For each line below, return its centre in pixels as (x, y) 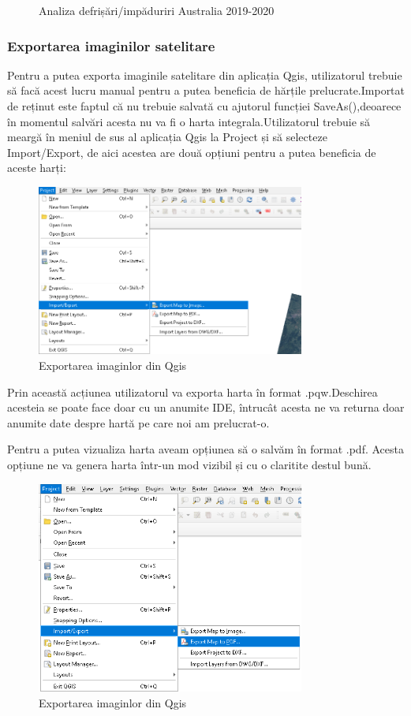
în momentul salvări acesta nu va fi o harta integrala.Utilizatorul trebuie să (189, 121)
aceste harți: (37, 168)
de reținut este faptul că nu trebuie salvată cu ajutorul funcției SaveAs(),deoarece (204, 106)
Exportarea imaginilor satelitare (111, 45)
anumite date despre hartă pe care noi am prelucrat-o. (138, 422)
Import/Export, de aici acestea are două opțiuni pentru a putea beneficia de (192, 152)
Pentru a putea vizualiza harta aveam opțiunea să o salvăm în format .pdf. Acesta (205, 449)
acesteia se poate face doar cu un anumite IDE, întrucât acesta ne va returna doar (206, 407)
